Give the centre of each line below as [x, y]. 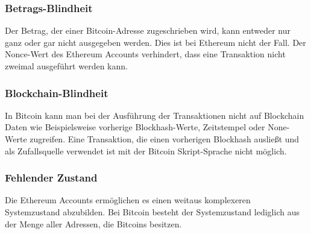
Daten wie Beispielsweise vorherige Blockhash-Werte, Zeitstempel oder [135, 127]
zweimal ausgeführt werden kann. [66, 66]
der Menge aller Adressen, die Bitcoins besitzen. [93, 223]
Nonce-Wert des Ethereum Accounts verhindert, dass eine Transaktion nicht [145, 54]
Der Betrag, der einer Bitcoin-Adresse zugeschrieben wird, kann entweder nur [148, 30]
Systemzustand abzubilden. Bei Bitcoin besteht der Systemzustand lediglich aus [152, 212]
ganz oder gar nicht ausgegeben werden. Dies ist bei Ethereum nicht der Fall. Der [155, 42]
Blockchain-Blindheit [57, 93]
